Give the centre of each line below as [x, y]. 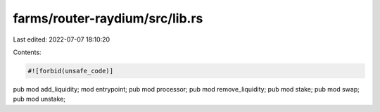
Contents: [27, 52]
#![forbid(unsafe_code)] [71, 71]
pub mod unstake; [39, 99]
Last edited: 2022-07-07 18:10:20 [62, 39]
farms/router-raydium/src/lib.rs [108, 18]
